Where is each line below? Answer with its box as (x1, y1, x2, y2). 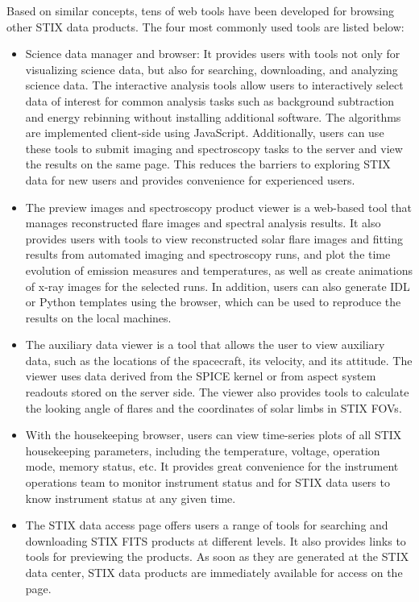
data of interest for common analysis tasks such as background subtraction (25, 92, 395, 109)
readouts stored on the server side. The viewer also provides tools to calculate (25, 384, 409, 401)
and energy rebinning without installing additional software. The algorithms (25, 108, 401, 125)
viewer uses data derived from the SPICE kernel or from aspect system (25, 367, 376, 384)
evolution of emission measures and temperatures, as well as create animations (25, 261, 413, 278)
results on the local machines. (25, 309, 172, 326)
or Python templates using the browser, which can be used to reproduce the (25, 293, 401, 310)
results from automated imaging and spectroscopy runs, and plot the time (25, 246, 391, 263)
